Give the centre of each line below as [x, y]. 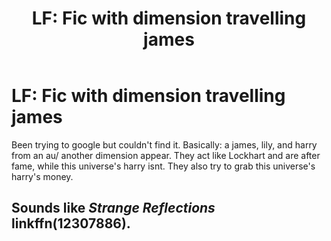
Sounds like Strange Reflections [113, 208]
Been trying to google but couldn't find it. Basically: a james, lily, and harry [164, 144]
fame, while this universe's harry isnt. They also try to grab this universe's [163, 166]
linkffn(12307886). [71, 223]
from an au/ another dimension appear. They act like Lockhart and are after [166, 155]
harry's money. [42, 176]
